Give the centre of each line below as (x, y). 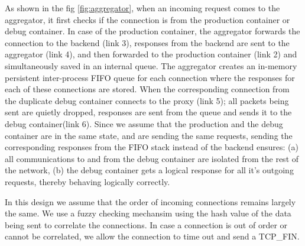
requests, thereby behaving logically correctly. (87, 181)
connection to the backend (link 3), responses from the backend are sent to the (147, 42)
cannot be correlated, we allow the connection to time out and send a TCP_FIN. (152, 236)
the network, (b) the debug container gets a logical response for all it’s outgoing (149, 170)
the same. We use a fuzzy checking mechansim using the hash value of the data (148, 213)
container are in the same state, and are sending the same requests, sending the (149, 135)
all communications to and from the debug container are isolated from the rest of (152, 158)
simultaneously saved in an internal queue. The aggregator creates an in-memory (151, 65)
